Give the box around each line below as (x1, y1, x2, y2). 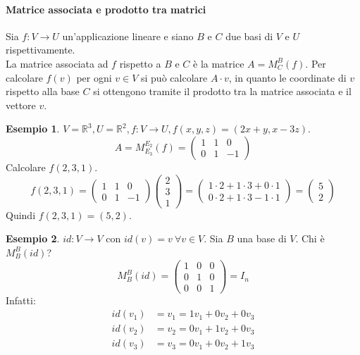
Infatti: (6, 292, 36, 307)
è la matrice (193, 56, 244, 70)
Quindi (6, 207, 36, 222)
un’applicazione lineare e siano (62, 28, 194, 43)
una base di (237, 231, 287, 246)
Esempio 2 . (6, 231, 60, 246)
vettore (6, 97, 36, 112)
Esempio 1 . (6, 121, 60, 136)
